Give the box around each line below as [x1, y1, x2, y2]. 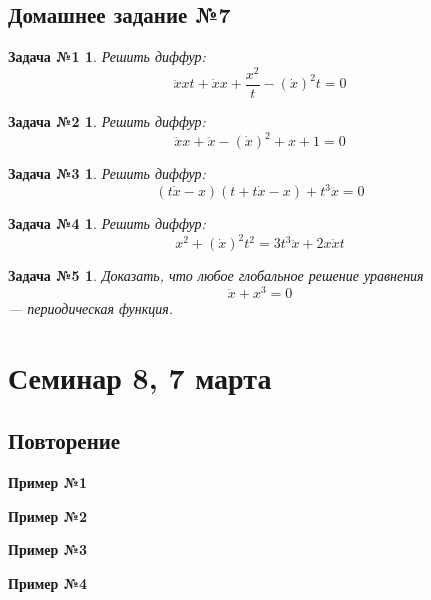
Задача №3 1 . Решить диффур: [8, 163, 206, 184]
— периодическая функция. [8, 297, 174, 318]
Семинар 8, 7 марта [8, 356, 272, 397]
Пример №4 [8, 572, 88, 593]
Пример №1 [8, 472, 88, 493]
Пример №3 [8, 539, 88, 560]
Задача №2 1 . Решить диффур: [8, 110, 206, 131]
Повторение [8, 425, 121, 456]
